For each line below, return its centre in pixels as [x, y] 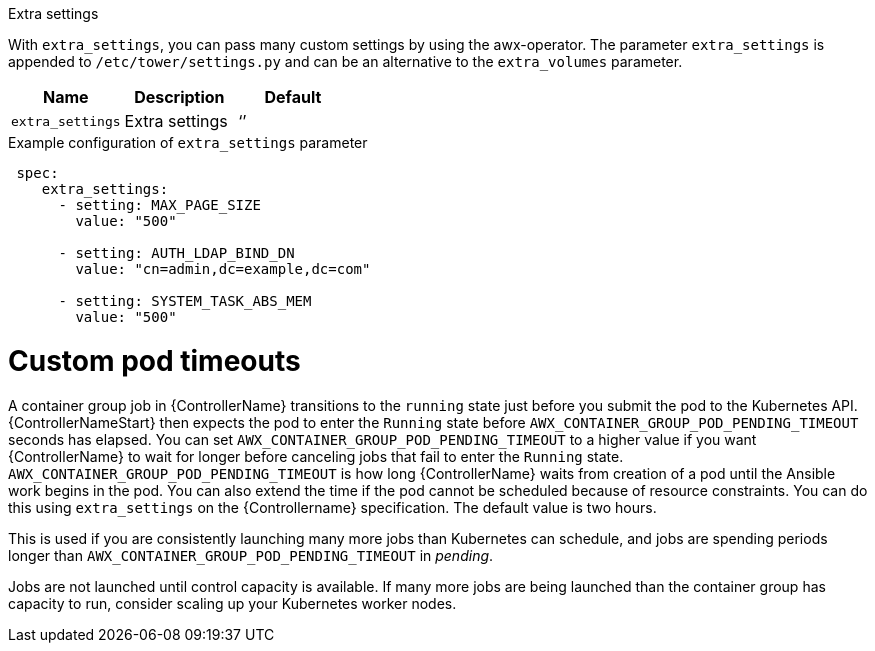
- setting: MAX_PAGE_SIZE [159, 205]
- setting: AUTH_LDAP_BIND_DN [176, 253]
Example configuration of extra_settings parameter [188, 142]
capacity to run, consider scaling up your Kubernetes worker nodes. [232, 603]
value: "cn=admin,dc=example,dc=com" [223, 269]
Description [179, 97]
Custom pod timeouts [154, 360]
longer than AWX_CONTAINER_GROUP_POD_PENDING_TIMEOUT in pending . [251, 555]
